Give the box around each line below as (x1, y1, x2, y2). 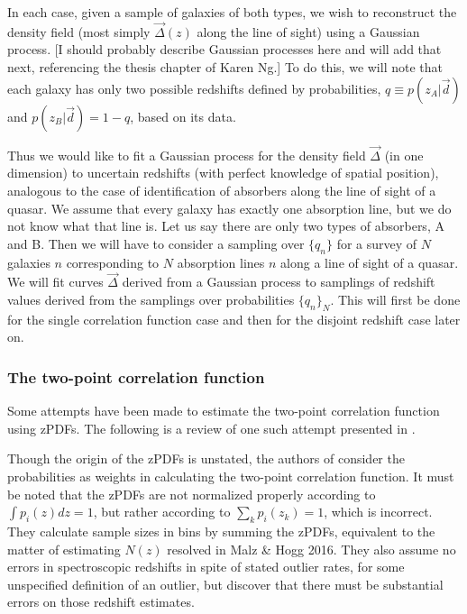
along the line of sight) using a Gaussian (197, 22, 420, 41)
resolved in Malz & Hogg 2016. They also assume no (167, 539, 456, 558)
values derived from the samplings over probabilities (7, 289, 295, 308)
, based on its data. (130, 106, 236, 125)
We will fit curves (7, 272, 104, 291)
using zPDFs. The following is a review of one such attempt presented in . (7, 418, 416, 437)
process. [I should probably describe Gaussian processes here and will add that (7, 40, 442, 59)
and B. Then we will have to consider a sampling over (7, 234, 305, 252)
